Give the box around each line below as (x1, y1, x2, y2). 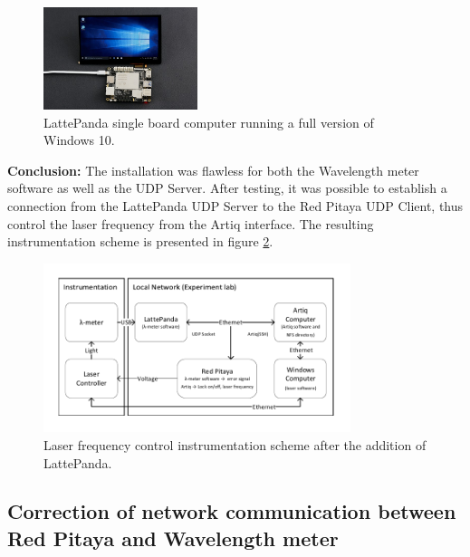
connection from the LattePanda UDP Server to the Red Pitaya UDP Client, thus (7, 197, 464, 216)
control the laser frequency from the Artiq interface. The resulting (7, 214, 374, 233)
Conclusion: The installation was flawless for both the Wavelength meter (7, 160, 419, 179)
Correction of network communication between (7, 497, 456, 525)
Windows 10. (43, 130, 115, 149)
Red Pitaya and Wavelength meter (7, 523, 339, 552)
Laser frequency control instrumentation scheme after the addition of (43, 435, 427, 454)
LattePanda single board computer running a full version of (43, 112, 374, 131)
